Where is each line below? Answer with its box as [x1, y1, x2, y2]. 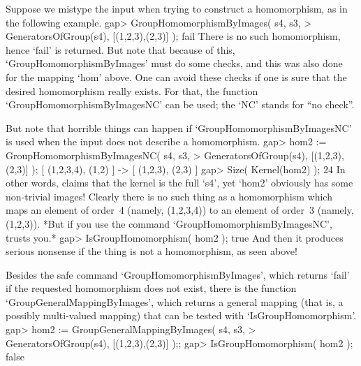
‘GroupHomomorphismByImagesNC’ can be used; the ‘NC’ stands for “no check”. [6, 97, 355, 112]
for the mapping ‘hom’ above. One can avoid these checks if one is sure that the [6, 69, 347, 84]
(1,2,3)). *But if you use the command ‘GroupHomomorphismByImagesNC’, [6, 216, 332, 230]
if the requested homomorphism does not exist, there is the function [6, 281, 297, 295]
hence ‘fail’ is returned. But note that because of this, [6, 42, 235, 57]
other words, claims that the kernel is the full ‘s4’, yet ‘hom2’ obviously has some [6, 175, 353, 190]
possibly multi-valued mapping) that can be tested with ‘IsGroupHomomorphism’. [6, 308, 357, 323]
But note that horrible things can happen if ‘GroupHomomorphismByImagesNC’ [6, 120, 352, 135]
